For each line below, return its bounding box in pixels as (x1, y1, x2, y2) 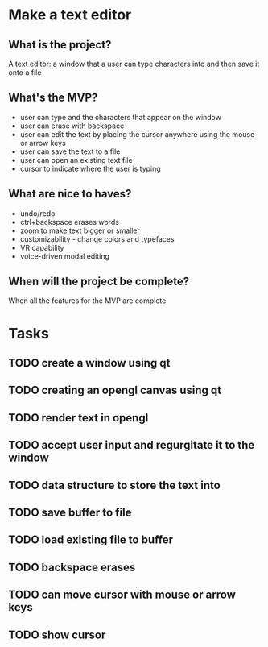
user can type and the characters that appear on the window (19, 112, 221, 122)
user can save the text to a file (19, 147, 121, 156)
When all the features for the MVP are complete (8, 296, 167, 305)
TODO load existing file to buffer (8, 533, 173, 547)
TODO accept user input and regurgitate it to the (8, 438, 255, 452)
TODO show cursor (8, 628, 106, 641)
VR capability (19, 243, 64, 252)
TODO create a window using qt (8, 356, 171, 370)
